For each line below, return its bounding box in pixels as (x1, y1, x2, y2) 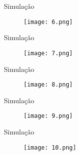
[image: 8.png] (24, 81, 73, 89)
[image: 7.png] (24, 49, 73, 57)
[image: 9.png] (24, 112, 73, 120)
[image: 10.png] (24, 144, 77, 151)
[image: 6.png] (24, 18, 73, 25)
